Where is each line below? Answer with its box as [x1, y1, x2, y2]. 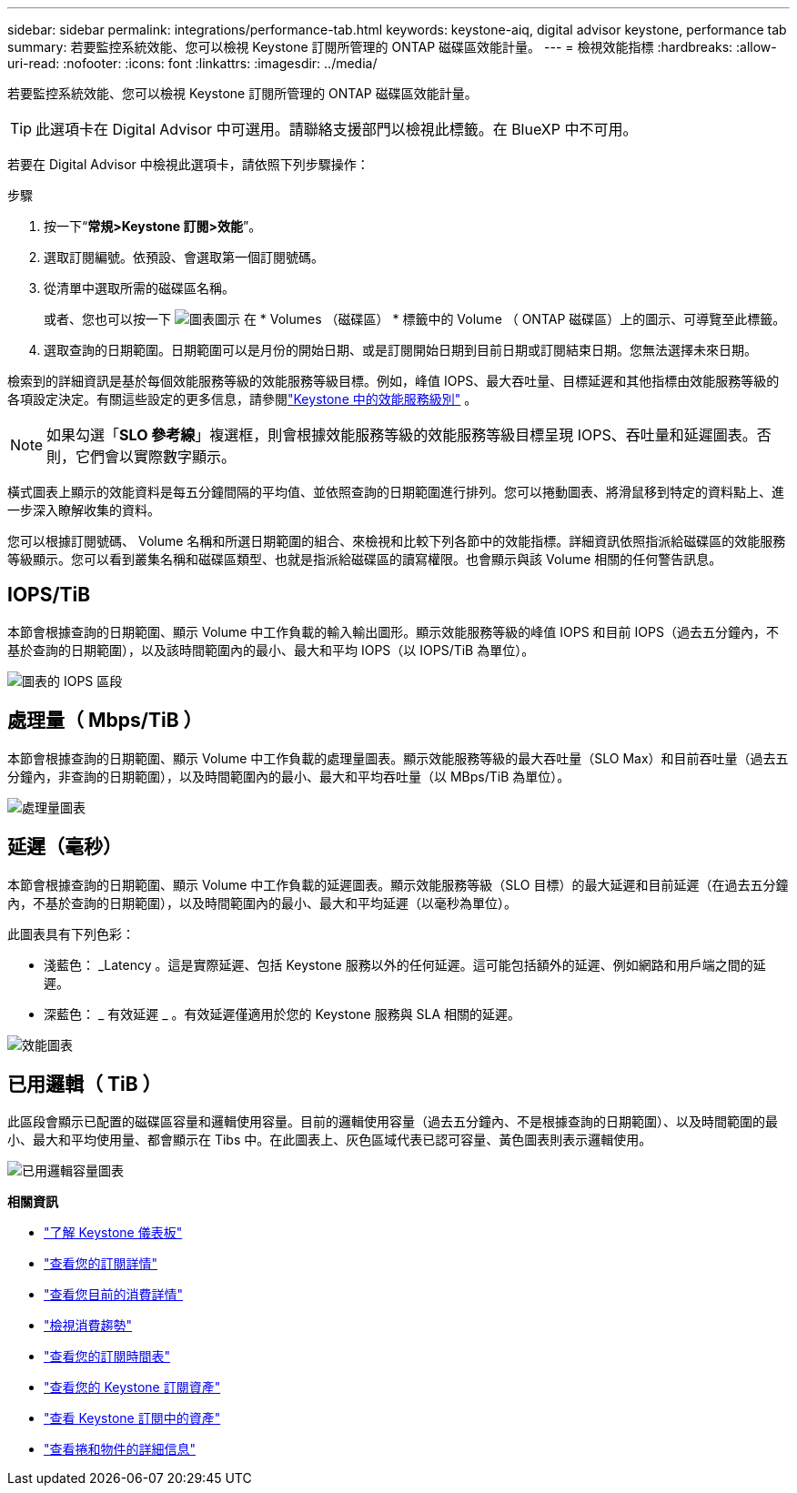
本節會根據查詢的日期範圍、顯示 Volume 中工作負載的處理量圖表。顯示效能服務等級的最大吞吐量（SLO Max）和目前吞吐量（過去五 [7, 750, 789, 766]
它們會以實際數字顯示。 [76, 448, 237, 466]
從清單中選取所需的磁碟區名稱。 [44, 280, 235, 296]
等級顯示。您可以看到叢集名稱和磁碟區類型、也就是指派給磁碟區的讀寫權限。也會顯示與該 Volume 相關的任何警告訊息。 [7, 551, 722, 567]
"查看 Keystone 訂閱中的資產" [44, 1410, 221, 1427]
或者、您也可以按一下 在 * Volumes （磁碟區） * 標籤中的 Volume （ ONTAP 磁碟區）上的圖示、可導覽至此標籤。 [44, 311, 786, 327]
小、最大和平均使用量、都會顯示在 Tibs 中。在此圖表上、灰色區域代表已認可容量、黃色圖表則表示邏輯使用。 [7, 1132, 652, 1148]
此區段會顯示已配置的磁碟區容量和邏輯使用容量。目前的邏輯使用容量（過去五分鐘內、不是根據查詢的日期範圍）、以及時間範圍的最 [7, 1114, 778, 1130]
